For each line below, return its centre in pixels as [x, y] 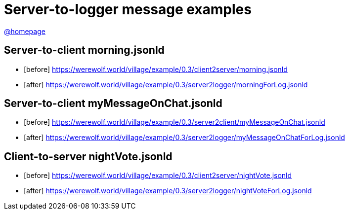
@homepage [25, 31]
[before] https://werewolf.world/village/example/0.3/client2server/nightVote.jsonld [158, 176]
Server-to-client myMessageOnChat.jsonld [113, 104]
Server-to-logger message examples [128, 9]
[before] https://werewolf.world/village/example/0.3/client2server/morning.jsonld [156, 69]
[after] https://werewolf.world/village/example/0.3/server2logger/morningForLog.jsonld [166, 84]
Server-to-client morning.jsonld [84, 50]
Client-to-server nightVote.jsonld [88, 156]
